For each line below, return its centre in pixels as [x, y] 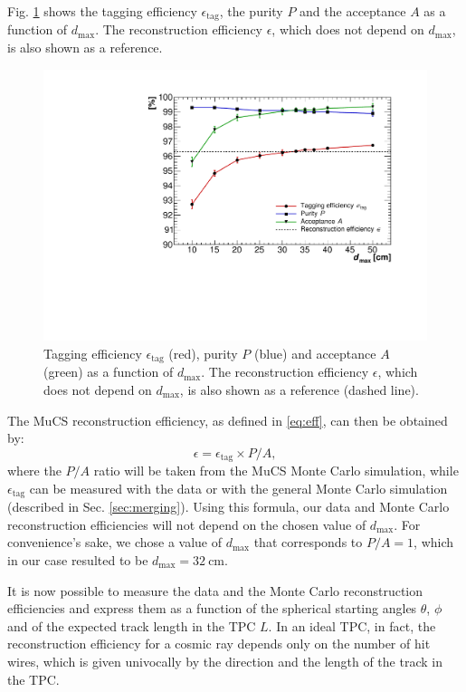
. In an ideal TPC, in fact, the [352, 625]
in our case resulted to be [78, 560]
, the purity [251, 11]
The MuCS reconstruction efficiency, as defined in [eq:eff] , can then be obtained [228, 420]
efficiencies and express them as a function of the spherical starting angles [212, 608]
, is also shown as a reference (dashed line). [299, 389]
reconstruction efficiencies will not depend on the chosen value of [187, 524]
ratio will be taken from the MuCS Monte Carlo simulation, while [276, 471]
